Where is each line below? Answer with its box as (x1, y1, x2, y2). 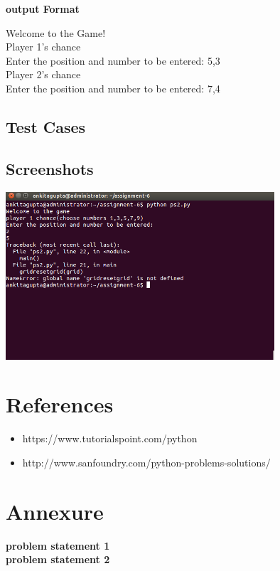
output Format (6, 1, 80, 16)
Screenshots (6, 157, 94, 179)
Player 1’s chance (6, 39, 81, 54)
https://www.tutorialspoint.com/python (22, 431, 198, 446)
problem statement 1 (6, 538, 110, 553)
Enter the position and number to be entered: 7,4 (6, 80, 220, 95)
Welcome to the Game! (6, 25, 106, 40)
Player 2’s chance (6, 67, 81, 82)
